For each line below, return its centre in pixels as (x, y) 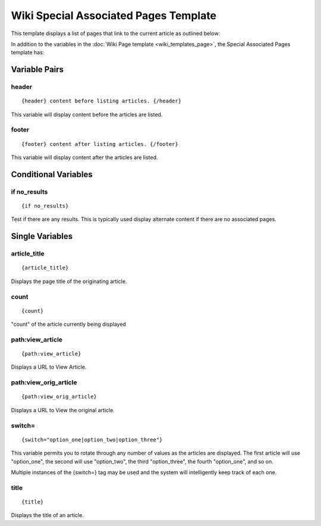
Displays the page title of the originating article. (69, 281)
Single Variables (42, 236)
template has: (28, 52)
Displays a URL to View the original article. (63, 410)
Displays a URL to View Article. (49, 367)
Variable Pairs (37, 69)
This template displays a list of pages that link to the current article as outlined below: (116, 33)
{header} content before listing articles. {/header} (101, 101)
